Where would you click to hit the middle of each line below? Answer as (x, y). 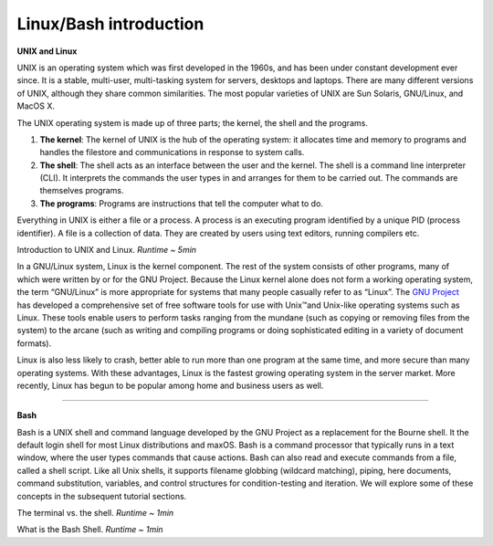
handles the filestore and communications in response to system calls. (172, 152)
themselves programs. (82, 191)
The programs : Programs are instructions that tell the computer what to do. (182, 203)
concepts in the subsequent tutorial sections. (102, 496)
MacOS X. (36, 106)
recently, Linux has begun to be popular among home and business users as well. (170, 385)
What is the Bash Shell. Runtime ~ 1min (90, 530)
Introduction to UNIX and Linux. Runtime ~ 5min (106, 250)
